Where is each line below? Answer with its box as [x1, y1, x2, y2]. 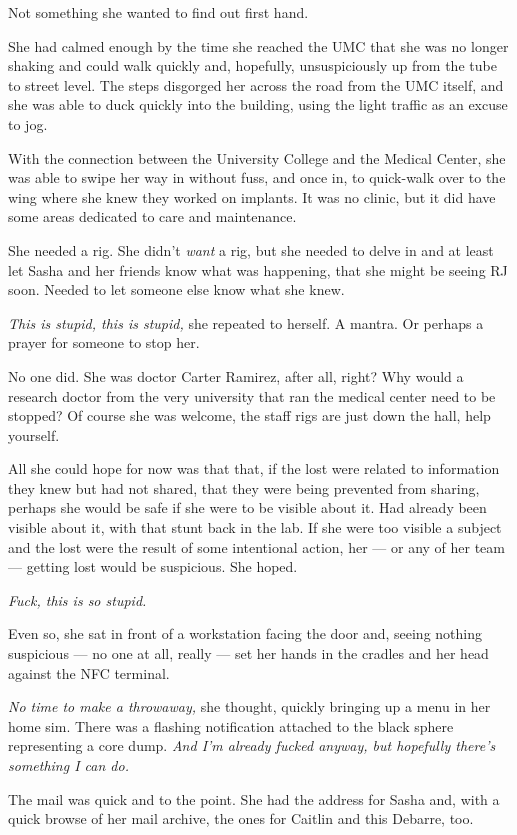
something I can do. [8, 755, 129, 775]
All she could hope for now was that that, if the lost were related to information [8, 458, 500, 479]
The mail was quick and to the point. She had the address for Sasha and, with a [8, 788, 500, 809]
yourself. [8, 424, 60, 445]
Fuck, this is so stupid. [8, 589, 147, 610]
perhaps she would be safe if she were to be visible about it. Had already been [8, 497, 487, 518]
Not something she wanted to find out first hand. [8, 2, 309, 22]
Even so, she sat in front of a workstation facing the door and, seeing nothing [8, 623, 482, 644]
